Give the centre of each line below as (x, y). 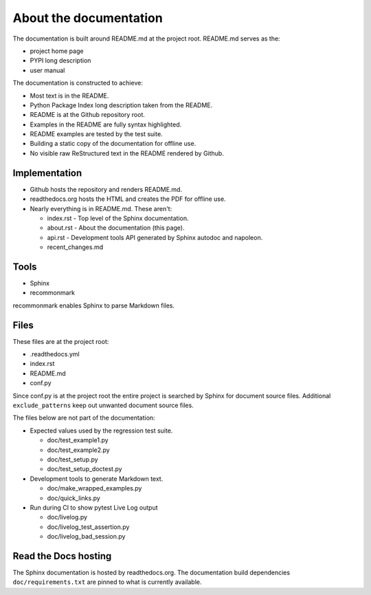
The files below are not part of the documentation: (84, 418)
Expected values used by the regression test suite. (101, 431)
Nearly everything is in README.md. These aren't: (101, 208)
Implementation (47, 173)
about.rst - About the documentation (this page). (116, 228)
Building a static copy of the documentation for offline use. (113, 144)
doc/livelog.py (67, 517)
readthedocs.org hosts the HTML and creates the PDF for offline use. (128, 199)
